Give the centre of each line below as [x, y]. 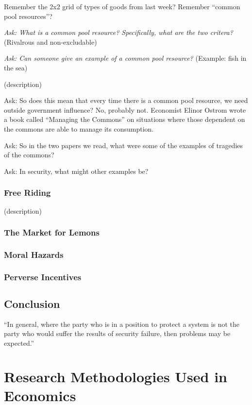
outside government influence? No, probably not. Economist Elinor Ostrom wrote [125, 110]
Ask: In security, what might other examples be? [76, 171]
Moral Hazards [34, 254]
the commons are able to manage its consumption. [79, 128]
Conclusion [32, 304]
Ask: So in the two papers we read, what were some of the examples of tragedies [124, 145]
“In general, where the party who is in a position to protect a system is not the [122, 324]
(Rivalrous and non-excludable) [50, 42]
